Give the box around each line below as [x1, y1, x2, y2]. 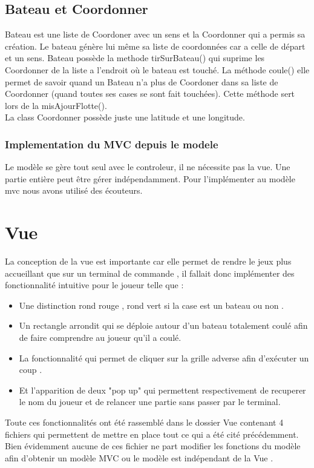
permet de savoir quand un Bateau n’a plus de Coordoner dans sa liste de [5, 75, 278, 88]
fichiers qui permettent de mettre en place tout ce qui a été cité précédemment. [5, 427, 299, 440]
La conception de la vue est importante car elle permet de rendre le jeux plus [5, 255, 292, 268]
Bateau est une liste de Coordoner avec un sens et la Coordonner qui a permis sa [5, 28, 306, 41]
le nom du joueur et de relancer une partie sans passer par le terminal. [19, 395, 281, 408]
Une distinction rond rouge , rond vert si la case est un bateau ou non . [19, 298, 284, 311]
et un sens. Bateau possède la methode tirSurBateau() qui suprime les [5, 51, 265, 64]
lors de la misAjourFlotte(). [5, 99, 107, 111]
